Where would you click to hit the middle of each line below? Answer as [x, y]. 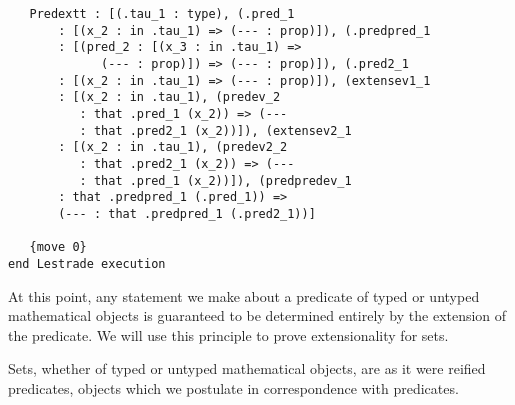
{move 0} [58, 247]
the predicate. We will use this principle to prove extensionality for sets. [228, 334]
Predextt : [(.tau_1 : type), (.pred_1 [162, 14]
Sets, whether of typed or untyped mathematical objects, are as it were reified [247, 368]
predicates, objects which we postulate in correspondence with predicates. [233, 387]
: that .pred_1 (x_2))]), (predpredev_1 [215, 180]
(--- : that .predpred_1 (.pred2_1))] [187, 213]
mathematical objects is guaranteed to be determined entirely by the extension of [257, 315]
